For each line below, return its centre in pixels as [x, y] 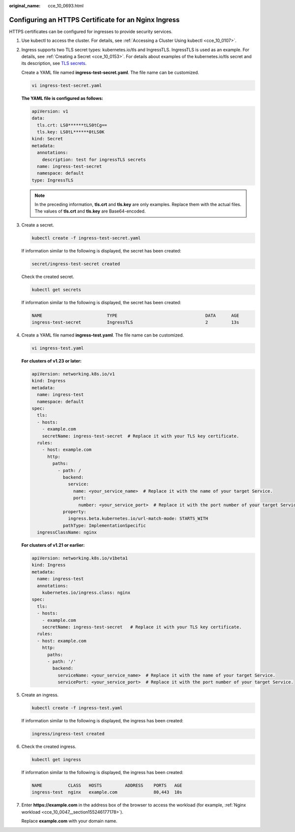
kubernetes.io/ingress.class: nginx [86, 593]
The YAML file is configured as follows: [62, 98]
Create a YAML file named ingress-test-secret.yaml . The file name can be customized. [110, 72]
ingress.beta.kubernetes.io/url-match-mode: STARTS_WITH [138, 519]
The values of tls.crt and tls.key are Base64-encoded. [90, 211]
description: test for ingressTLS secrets [94, 159]
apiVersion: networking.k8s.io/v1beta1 [80, 558]
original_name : [25, 6]
